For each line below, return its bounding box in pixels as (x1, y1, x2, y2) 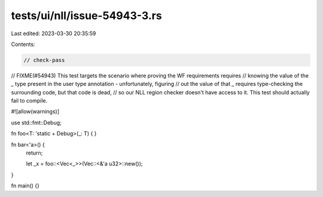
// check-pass (23, 57, 65, 63)
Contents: (11, 41, 35, 48)
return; (26, 149, 43, 156)
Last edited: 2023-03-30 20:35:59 (11, 30, 96, 37)
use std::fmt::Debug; (11, 119, 62, 126)
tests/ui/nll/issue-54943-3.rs (11, 9, 162, 22)
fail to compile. (11, 97, 48, 104)
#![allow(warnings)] (11, 108, 60, 115)
